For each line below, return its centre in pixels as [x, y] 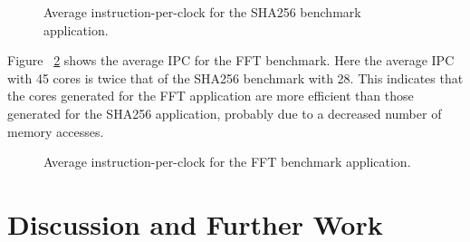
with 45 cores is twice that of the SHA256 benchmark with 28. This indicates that [235, 77]
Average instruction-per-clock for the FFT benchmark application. [227, 162]
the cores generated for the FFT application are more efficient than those [211, 96]
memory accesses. [56, 131]
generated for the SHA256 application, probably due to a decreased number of [225, 113]
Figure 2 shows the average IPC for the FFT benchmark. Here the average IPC [231, 60]
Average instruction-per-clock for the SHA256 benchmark [202, 12]
